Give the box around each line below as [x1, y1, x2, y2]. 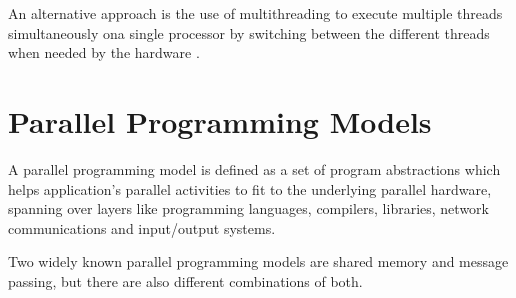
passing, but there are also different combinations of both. [8, 270, 363, 291]
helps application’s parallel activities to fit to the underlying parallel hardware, [8, 178, 492, 199]
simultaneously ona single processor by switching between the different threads [8, 22, 490, 43]
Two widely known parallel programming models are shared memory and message [8, 251, 509, 272]
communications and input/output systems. [8, 217, 276, 238]
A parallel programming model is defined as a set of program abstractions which [8, 158, 501, 179]
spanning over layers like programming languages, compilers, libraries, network [8, 198, 489, 219]
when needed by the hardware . [8, 42, 200, 63]
